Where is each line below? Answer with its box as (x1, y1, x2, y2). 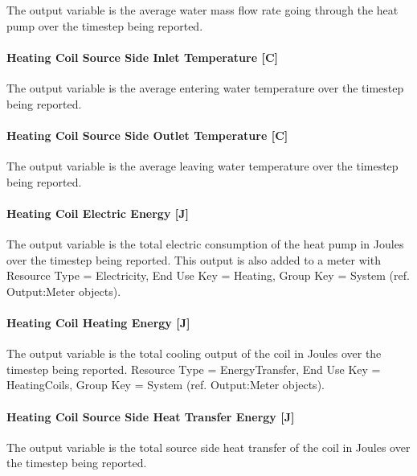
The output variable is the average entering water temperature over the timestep (6, 79, 404, 96)
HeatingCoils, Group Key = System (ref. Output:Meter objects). (6, 376, 325, 393)
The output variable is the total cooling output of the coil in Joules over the (6, 345, 382, 362)
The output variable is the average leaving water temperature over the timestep (6, 157, 399, 174)
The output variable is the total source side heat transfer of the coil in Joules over (6, 438, 411, 455)
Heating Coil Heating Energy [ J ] (6, 314, 190, 330)
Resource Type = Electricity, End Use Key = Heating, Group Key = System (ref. (6, 267, 410, 284)
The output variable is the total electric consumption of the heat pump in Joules (6, 235, 404, 252)
